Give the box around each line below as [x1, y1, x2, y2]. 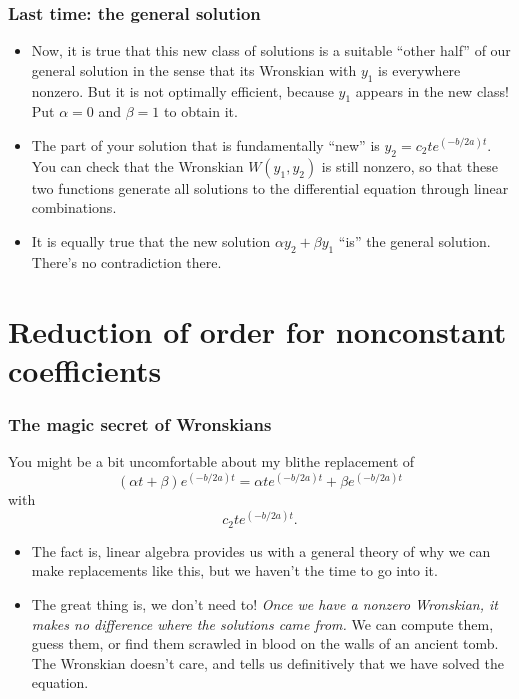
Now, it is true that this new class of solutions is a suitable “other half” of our [31, 40, 511, 61]
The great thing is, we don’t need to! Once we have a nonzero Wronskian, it [31, 593, 498, 614]
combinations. [31, 197, 117, 218]
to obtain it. [164, 101, 238, 122]
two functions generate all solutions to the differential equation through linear [31, 177, 509, 198]
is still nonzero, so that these [321, 155, 498, 176]
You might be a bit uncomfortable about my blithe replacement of [8, 451, 415, 472]
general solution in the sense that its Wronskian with [31, 59, 357, 80]
